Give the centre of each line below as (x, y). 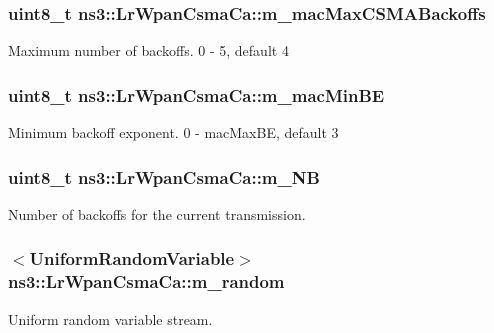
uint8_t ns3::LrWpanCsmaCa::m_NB (164, 176)
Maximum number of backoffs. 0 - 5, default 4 (148, 50)
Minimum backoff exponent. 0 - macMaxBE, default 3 (173, 132)
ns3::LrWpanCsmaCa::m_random (146, 281)
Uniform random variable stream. (110, 318)
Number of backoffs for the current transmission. (157, 213)
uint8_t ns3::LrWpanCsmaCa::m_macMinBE (196, 94)
